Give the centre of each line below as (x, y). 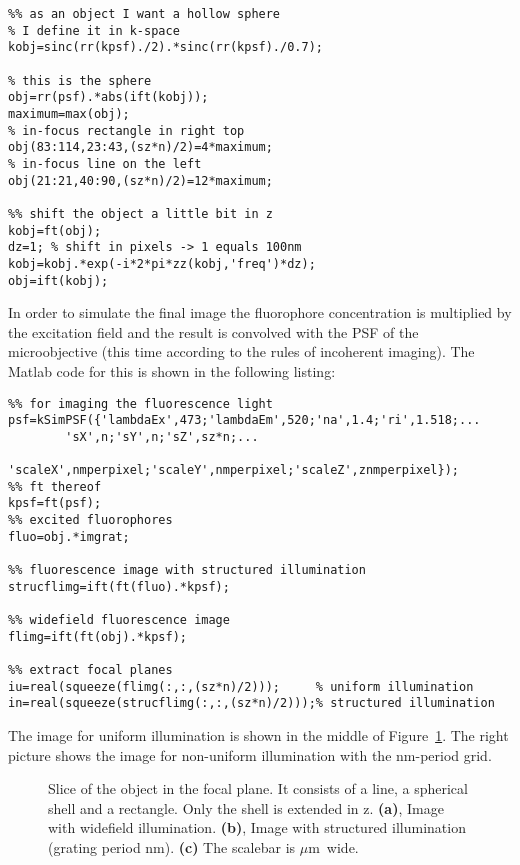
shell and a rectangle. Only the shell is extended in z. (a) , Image (246, 807)
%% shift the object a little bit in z (140, 213)
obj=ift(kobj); (58, 280)
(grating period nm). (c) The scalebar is (172, 846)
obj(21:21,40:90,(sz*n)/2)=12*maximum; (140, 180)
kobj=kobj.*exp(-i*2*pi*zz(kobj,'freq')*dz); (162, 263)
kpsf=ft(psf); (55, 503)
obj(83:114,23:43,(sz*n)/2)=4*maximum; (140, 147)
